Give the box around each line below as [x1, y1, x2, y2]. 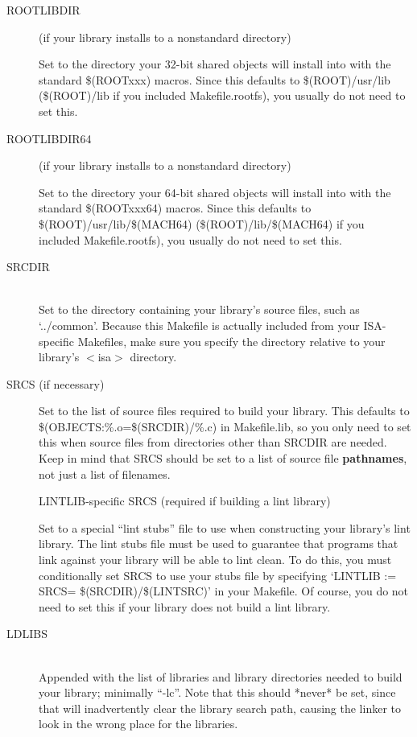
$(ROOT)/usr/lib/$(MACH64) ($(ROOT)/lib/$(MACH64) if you [39, 215, 365, 232]
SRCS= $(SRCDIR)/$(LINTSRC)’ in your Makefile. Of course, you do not [39, 583, 409, 599]
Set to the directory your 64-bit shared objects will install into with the [39, 183, 391, 200]
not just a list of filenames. [39, 465, 171, 482]
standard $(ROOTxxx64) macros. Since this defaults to [39, 200, 312, 216]
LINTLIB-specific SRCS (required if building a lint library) [39, 492, 331, 509]
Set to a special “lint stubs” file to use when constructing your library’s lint [39, 519, 411, 536]
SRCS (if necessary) [6, 375, 105, 392]
